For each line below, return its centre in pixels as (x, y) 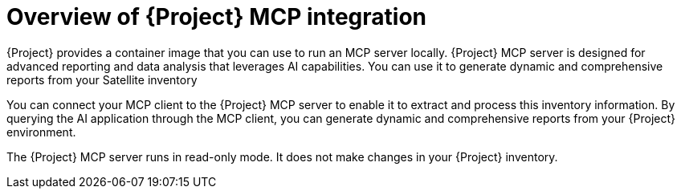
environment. (41, 132)
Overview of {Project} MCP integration (217, 17)
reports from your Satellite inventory (102, 79)
